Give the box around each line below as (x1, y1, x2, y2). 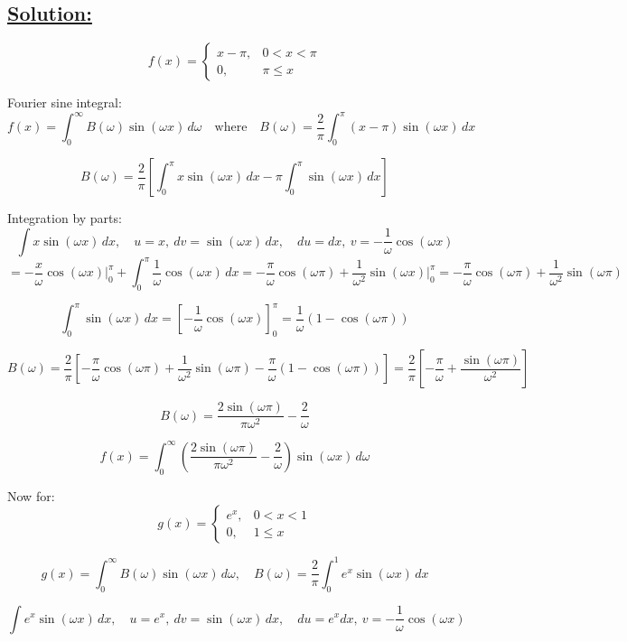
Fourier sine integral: (7, 93, 122, 112)
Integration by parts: (7, 209, 122, 228)
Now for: (7, 486, 55, 505)
